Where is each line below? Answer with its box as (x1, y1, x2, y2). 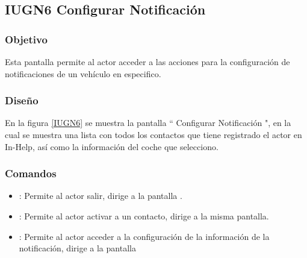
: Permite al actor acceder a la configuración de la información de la (19, 230, 270, 242)
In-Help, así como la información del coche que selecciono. (5, 140, 219, 153)
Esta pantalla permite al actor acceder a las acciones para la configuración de (5, 55, 290, 68)
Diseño (5, 93, 39, 108)
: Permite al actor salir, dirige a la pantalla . (19, 189, 182, 202)
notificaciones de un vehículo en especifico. (5, 67, 161, 80)
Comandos (5, 166, 57, 181)
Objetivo (5, 31, 48, 46)
